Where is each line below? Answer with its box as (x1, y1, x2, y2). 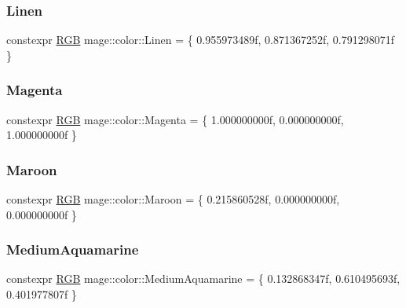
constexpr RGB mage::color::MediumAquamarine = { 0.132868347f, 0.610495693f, (6, 270, 401, 287)
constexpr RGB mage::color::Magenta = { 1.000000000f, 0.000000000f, (6, 111, 344, 127)
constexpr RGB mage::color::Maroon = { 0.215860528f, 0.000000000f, (6, 191, 340, 207)
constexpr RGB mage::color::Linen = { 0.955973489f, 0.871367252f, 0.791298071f (6, 31, 394, 48)
